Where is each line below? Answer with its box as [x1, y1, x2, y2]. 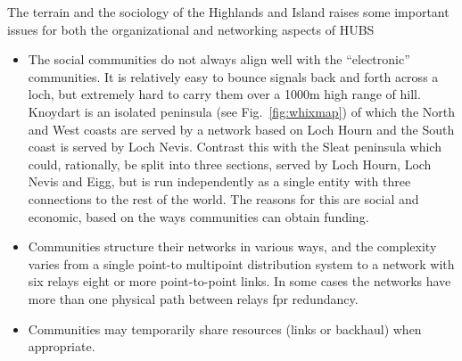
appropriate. [28, 337, 95, 356]
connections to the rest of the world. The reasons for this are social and [28, 189, 419, 208]
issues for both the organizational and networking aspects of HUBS [7, 20, 375, 38]
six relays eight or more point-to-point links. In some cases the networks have [28, 272, 451, 291]
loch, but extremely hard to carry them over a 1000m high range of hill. [28, 85, 421, 103]
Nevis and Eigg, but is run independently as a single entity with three [28, 172, 411, 191]
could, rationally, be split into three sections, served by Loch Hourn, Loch [28, 154, 432, 173]
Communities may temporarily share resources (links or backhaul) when [28, 319, 422, 338]
